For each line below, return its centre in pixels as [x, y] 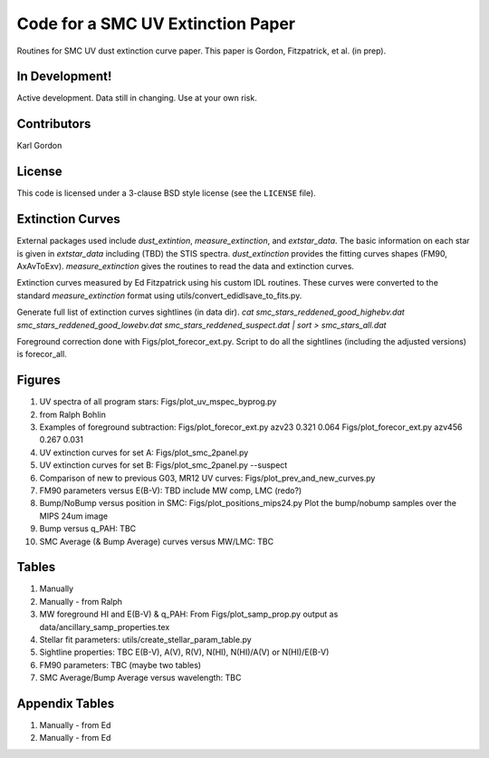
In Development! [64, 77]
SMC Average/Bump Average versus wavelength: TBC [140, 678]
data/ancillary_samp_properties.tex [105, 627]
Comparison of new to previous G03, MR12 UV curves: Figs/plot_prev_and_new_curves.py [207, 478]
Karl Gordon [39, 146]
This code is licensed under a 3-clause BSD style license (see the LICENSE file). [166, 193]
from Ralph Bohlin [72, 414]
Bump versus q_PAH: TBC [88, 529]
